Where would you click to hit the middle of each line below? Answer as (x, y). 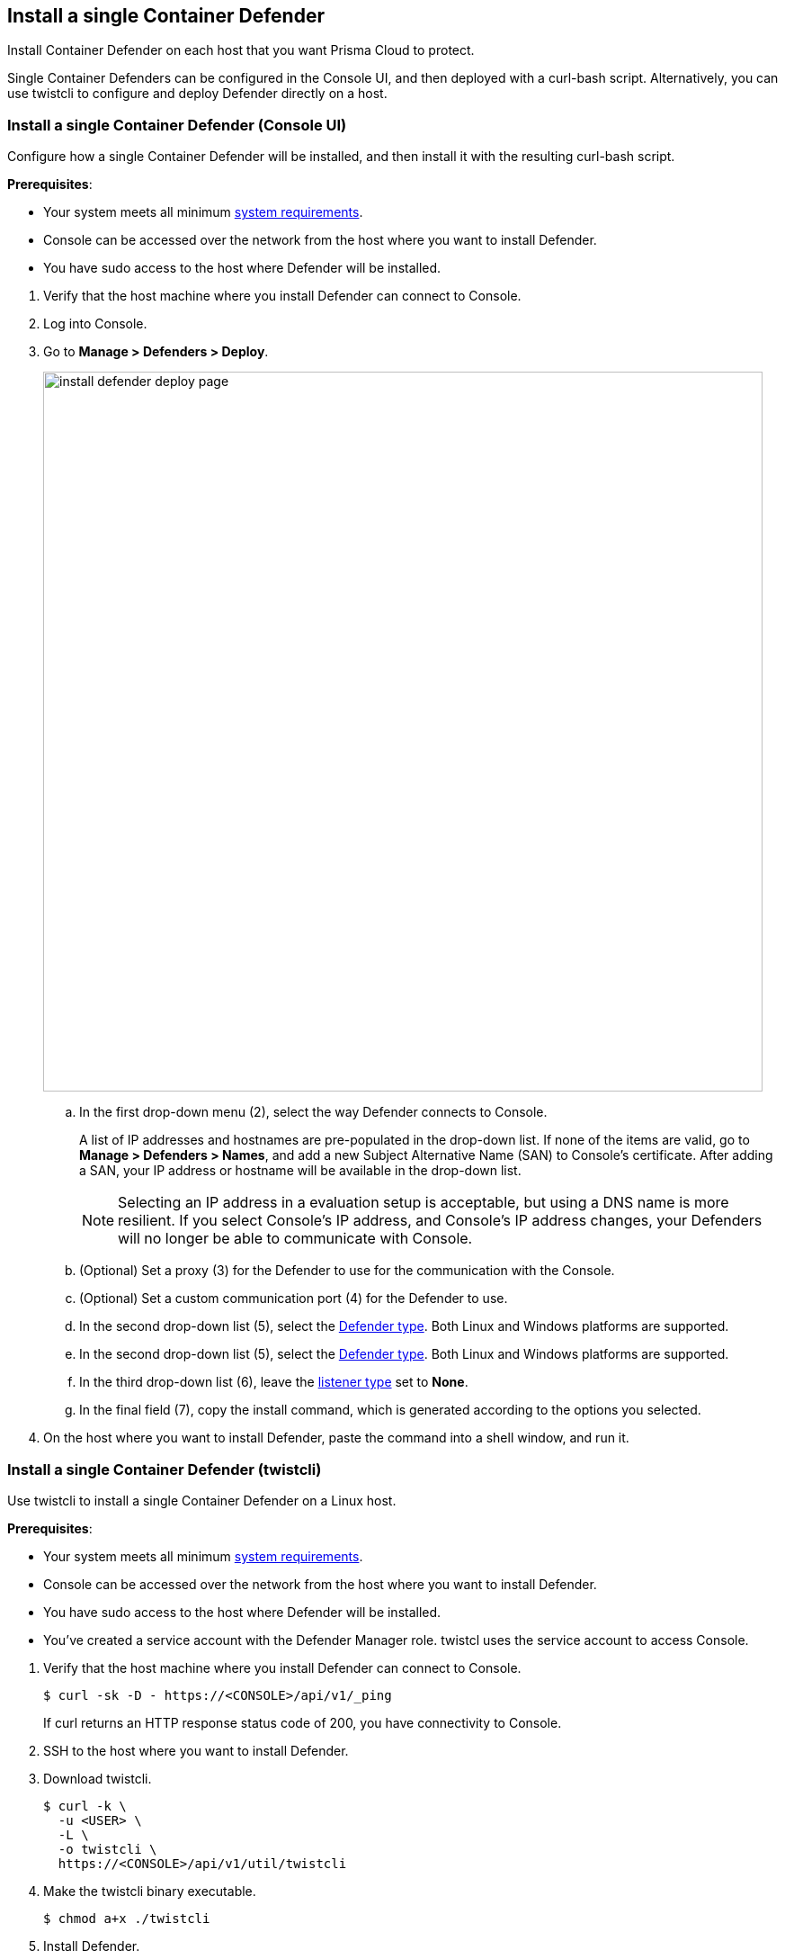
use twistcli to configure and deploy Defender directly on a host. (197, 94)
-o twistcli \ (107, 1849)
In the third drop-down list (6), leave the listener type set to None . (274, 1382)
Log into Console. (95, 324)
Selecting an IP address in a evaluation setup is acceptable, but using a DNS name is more (424, 1203)
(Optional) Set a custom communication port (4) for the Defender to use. (294, 1299)
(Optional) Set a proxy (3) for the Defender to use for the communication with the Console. (347, 1271)
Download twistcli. (98, 1778)
